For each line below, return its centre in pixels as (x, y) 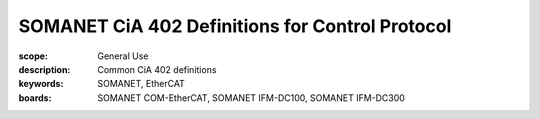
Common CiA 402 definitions (157, 69)
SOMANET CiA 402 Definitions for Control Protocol (235, 26)
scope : (33, 56)
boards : (35, 97)
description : (44, 69)
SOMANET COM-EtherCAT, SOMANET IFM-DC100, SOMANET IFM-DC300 (251, 97)
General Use (123, 56)
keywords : (41, 84)
